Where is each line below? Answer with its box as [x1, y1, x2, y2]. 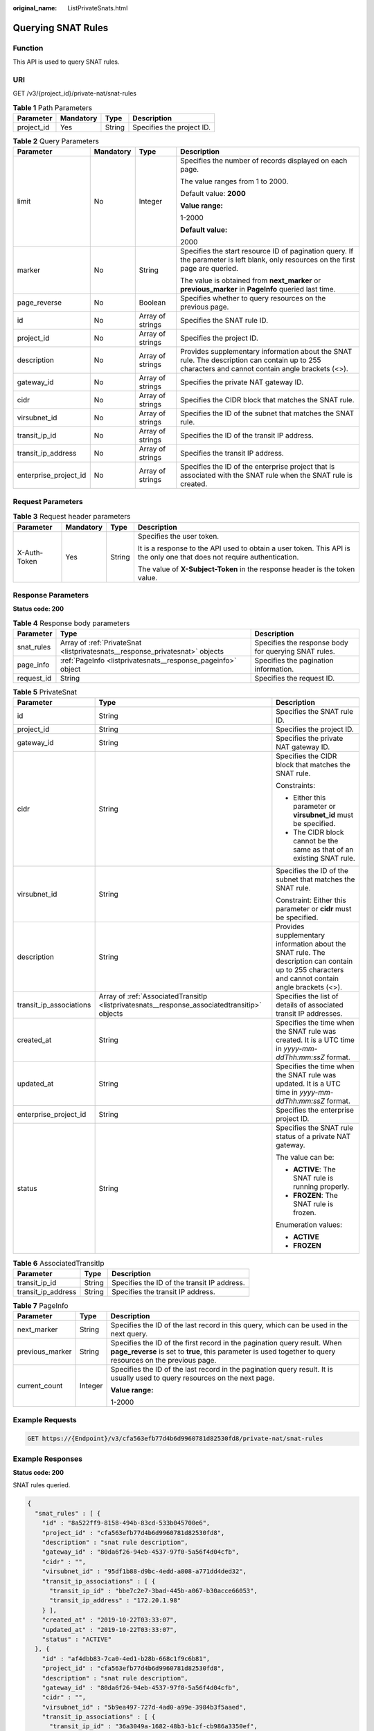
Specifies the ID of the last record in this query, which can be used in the [110, 1320, 348, 1330]
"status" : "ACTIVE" [42, 1635, 112, 1643]
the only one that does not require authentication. [137, 552, 299, 562]
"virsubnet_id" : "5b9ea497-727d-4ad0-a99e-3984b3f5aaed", [42, 1703, 247, 1711]
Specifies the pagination [254, 656, 334, 665]
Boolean [139, 298, 166, 307]
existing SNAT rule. [293, 854, 356, 863]
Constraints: [276, 781, 316, 791]
